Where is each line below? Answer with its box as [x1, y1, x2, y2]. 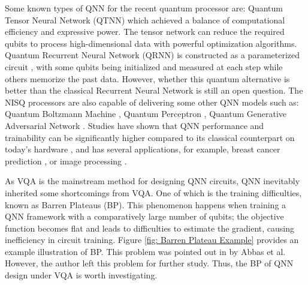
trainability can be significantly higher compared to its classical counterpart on [5, 131, 295, 143]
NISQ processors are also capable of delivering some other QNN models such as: [5, 95, 299, 108]
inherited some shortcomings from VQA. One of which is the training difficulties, [5, 186, 302, 199]
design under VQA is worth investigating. [5, 269, 158, 281]
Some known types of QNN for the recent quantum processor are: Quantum [5, 2, 283, 14]
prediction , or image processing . [5, 154, 127, 167]
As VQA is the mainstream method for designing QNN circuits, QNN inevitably [5, 175, 300, 187]
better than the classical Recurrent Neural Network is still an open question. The [5, 84, 303, 97]
